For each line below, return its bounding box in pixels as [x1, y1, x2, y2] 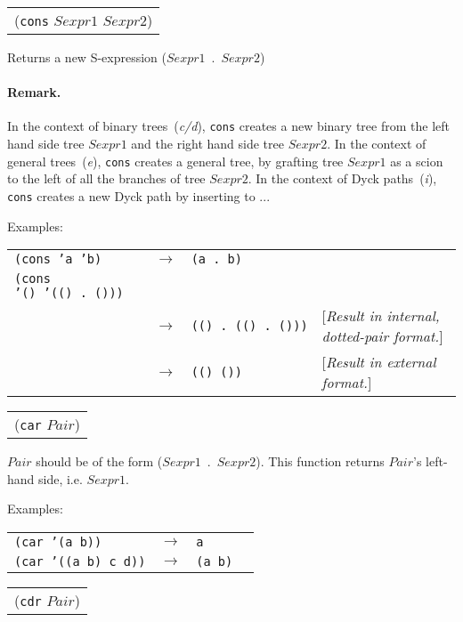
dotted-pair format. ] [321, 326, 443, 347]
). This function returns [256, 452, 385, 471]
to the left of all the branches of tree [7, 169, 206, 188]
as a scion [390, 151, 443, 170]
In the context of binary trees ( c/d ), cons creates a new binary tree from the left [7, 117, 450, 135]
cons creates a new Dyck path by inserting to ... [7, 186, 271, 205]
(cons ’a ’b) [14, 252, 102, 267]
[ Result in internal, [321, 305, 440, 327]
